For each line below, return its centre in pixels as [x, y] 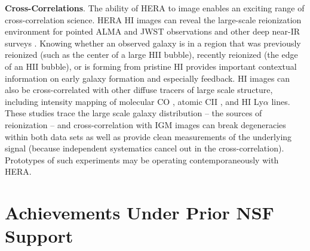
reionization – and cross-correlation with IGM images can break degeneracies [145, 124]
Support [39, 236]
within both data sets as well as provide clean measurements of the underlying [148, 136]
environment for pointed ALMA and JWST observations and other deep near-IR [153, 31]
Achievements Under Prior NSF [139, 213]
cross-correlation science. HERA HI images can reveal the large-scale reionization [153, 19]
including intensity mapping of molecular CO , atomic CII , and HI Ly [134, 101]
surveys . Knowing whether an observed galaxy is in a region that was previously [153, 43]
